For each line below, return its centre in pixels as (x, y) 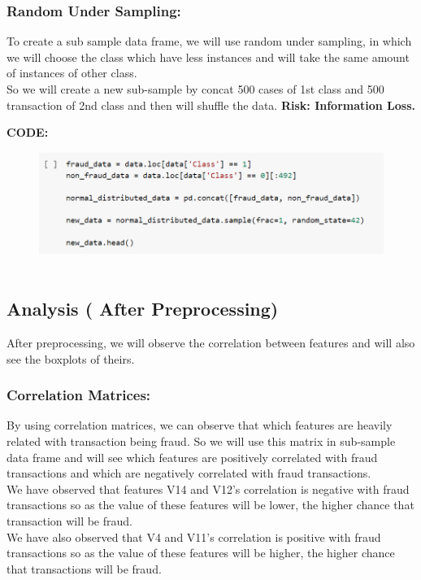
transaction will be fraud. (69, 520)
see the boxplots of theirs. (71, 358)
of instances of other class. (72, 73)
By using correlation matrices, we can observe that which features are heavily (200, 425)
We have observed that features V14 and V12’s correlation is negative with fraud (208, 488)
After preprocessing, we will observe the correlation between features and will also (211, 342)
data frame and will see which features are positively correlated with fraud (192, 457)
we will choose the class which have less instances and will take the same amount (208, 57)
